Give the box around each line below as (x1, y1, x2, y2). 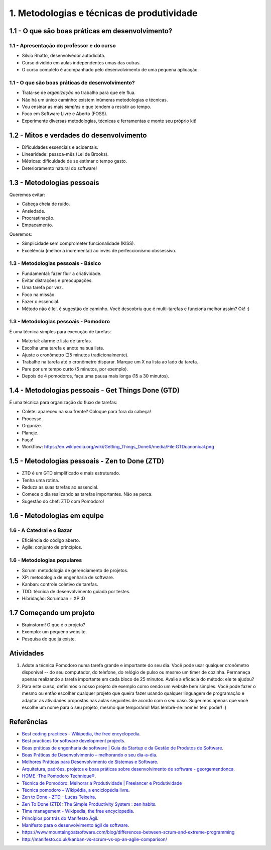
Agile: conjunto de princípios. (22, 544, 83, 550)
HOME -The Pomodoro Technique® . (22, 773, 96, 779)
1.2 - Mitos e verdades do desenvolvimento (9, 131, 147, 139)
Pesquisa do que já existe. (22, 636, 76, 642)
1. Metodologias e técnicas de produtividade (9, 8, 198, 19)
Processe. (22, 415, 43, 422)
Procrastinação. (22, 215, 55, 221)
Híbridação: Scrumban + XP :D (22, 596, 85, 602)
